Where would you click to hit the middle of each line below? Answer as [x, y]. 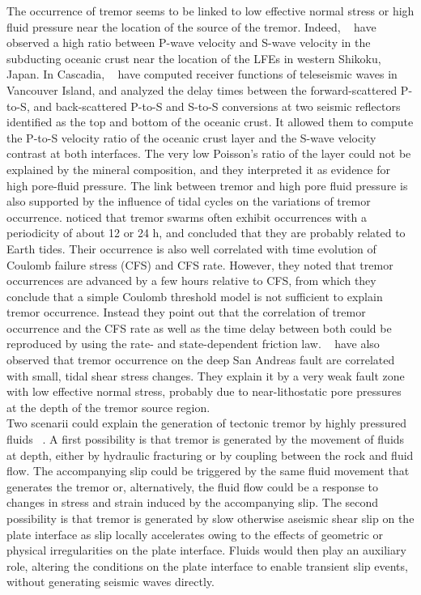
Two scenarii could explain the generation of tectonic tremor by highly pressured [206, 423]
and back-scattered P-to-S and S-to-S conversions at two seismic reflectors [217, 106]
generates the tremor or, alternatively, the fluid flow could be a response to [192, 486]
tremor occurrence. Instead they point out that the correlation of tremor [186, 312]
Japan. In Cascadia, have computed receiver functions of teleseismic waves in [202, 74]
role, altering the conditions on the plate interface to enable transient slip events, [207, 565]
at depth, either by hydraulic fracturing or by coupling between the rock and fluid [210, 455]
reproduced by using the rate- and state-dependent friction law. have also [193, 344]
